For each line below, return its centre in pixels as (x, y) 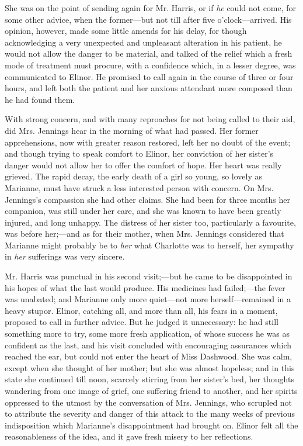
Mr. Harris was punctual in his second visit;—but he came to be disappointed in (149, 276)
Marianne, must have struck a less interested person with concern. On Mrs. (139, 187)
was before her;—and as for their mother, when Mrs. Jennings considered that (144, 234)
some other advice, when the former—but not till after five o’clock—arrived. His (148, 19)
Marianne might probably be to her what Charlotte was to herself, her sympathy (149, 245)
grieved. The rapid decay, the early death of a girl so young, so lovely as (133, 176)
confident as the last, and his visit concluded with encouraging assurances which (148, 345)
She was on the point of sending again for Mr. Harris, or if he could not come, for (151, 8)
